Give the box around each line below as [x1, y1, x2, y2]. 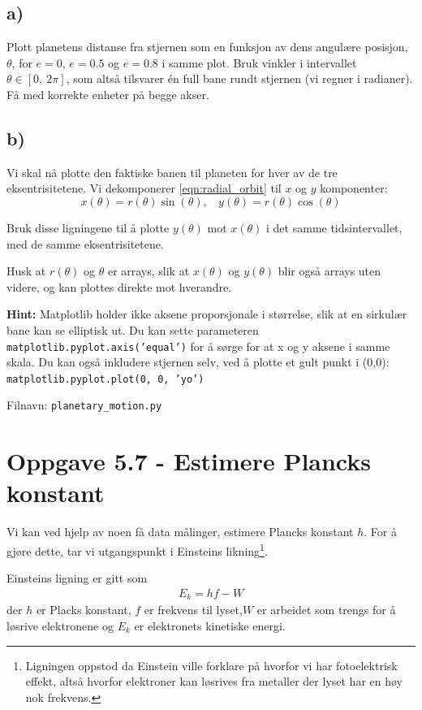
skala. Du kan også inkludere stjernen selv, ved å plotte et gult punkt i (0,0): [6, 353, 390, 370]
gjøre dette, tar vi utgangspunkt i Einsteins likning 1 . [6, 540, 268, 559]
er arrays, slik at [107, 262, 190, 279]
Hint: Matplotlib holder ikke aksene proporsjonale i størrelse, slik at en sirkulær [6, 305, 407, 323]
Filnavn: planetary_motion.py [6, 396, 162, 413]
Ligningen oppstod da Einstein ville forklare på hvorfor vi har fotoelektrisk [25, 656, 398, 673]
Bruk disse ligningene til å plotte [6, 219, 170, 236]
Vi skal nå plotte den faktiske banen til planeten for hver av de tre [6, 163, 338, 180]
